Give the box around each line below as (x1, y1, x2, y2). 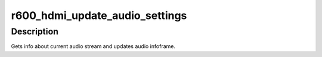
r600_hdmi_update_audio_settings (11, 9, 187, 22)
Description (11, 26, 59, 37)
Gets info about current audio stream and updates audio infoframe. (11, 43, 176, 50)
